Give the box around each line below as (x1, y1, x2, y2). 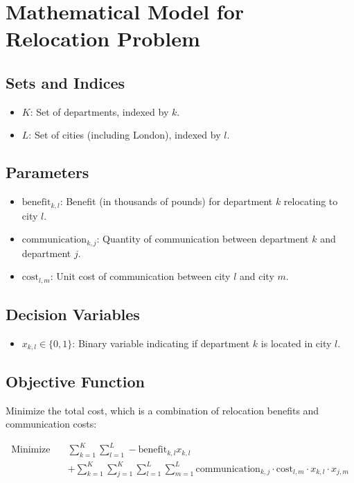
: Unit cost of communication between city (50, 269, 231, 283)
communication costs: (6, 416, 97, 431)
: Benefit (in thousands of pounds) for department (60, 194, 273, 209)
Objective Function (6, 370, 145, 392)
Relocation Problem (6, 24, 200, 53)
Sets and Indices (6, 71, 125, 93)
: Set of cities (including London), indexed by (28, 128, 221, 142)
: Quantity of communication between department (96, 231, 309, 246)
